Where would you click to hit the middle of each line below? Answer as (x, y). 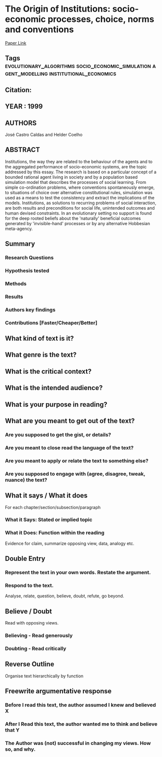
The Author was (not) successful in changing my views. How (78, 743)
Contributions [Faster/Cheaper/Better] (51, 323)
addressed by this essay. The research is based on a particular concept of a (81, 172)
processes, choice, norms (101, 19)
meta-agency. (19, 229)
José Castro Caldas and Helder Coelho (44, 134)
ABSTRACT (22, 150)
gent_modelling (27, 74)
